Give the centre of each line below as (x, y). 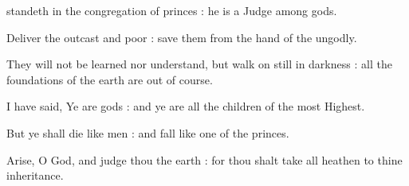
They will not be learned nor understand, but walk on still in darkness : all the (199, 64)
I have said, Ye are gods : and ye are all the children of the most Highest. (186, 106)
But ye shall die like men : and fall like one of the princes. (148, 132)
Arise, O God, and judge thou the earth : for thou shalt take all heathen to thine (204, 159)
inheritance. (35, 175)
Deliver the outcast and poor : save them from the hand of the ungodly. (182, 37)
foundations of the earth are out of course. (110, 79)
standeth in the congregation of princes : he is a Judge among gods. (172, 10)
